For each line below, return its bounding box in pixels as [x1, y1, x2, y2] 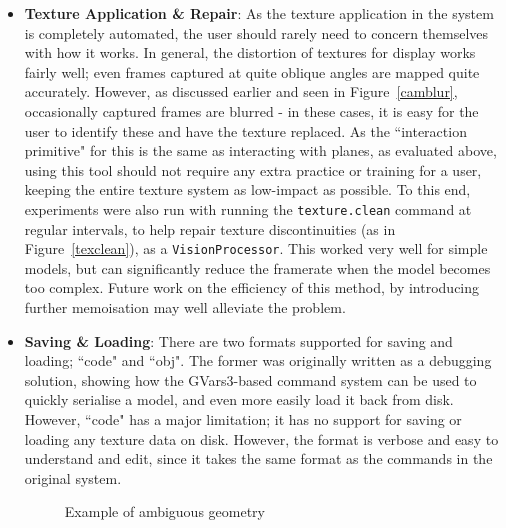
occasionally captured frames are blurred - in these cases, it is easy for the [24, 100, 479, 121]
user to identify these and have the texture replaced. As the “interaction [24, 120, 467, 141]
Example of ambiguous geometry [64, 501, 265, 522]
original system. [24, 467, 122, 488]
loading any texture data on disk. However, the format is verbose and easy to [24, 428, 499, 449]
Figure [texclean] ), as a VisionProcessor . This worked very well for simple [24, 238, 488, 259]
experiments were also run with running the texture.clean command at [24, 198, 472, 219]
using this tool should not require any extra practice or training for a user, [24, 159, 482, 180]
